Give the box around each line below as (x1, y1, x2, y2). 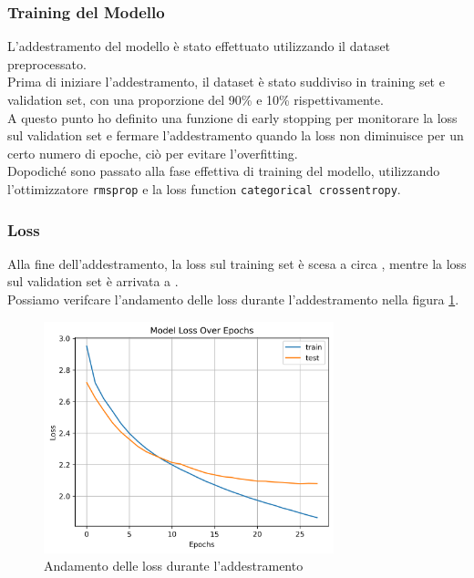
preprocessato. (7, 54, 87, 73)
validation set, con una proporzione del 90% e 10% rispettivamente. (7, 90, 384, 108)
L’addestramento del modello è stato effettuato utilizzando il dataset (7, 36, 391, 56)
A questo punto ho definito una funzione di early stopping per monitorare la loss (7, 108, 458, 127)
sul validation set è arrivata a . (7, 272, 179, 291)
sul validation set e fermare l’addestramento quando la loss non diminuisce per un (7, 126, 464, 145)
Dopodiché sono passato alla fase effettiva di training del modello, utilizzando (7, 161, 440, 181)
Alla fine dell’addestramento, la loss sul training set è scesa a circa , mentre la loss (7, 253, 467, 273)
